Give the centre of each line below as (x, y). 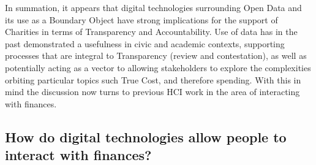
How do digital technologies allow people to (146, 136)
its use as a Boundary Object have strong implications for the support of (141, 19)
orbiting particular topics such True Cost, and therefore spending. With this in (153, 79)
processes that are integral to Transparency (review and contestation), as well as (156, 56)
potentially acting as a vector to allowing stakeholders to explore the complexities (158, 67)
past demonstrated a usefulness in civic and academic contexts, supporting (145, 43)
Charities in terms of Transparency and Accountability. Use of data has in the (151, 32)
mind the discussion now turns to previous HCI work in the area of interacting (152, 92)
